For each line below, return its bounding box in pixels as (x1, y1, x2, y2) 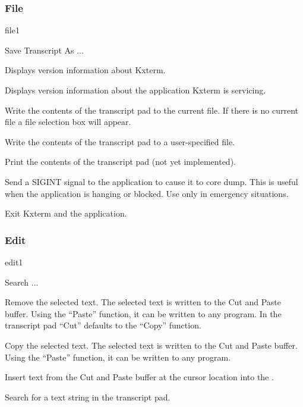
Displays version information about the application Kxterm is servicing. (5, 84, 266, 96)
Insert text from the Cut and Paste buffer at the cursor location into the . (5, 371, 274, 383)
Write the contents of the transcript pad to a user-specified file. (5, 135, 235, 148)
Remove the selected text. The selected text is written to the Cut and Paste (5, 296, 281, 308)
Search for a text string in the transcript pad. (5, 390, 171, 403)
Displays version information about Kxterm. (5, 64, 166, 76)
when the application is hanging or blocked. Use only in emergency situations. (5, 187, 289, 199)
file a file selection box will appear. (5, 115, 131, 128)
